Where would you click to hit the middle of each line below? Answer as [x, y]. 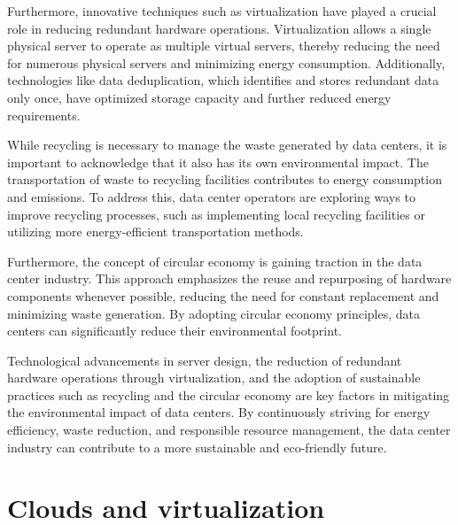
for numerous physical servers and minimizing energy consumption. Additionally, [226, 62]
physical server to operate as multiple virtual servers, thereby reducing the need [224, 46]
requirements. [44, 115]
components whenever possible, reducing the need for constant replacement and [223, 295]
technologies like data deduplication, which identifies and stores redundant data [223, 80]
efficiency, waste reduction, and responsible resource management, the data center [229, 430]
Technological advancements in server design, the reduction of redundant [205, 360]
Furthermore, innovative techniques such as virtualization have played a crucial [222, 11]
